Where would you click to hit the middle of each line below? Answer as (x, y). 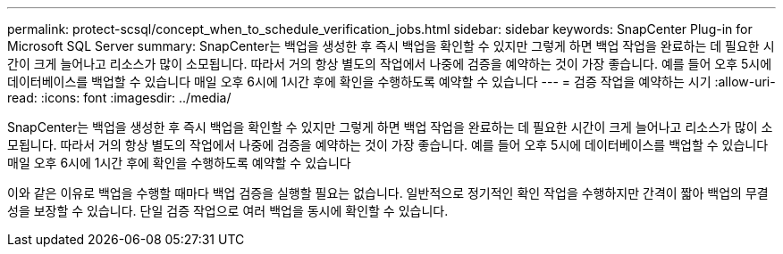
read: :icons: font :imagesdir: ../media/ (119, 98)
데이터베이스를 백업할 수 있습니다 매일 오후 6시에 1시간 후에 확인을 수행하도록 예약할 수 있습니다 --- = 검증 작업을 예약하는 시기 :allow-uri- (391, 82)
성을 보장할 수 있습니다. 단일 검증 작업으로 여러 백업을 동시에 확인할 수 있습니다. (228, 211)
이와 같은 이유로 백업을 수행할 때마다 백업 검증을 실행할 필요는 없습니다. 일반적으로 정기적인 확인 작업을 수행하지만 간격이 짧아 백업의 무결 (388, 193)
